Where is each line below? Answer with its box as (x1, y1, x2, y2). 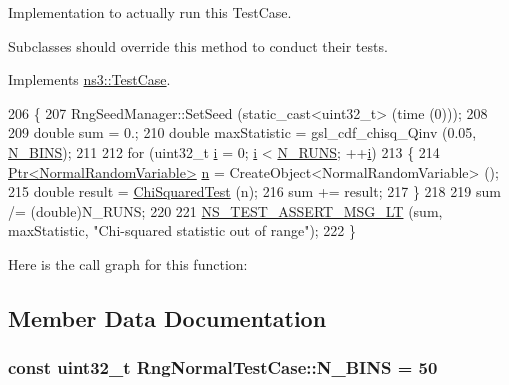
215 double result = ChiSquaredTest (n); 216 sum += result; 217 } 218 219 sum (8, 181, 501, 202)
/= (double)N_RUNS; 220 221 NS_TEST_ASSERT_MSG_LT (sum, (8, 200, 443, 221)
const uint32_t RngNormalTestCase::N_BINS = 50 (8, 355, 438, 380)
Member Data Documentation (8, 302, 327, 333)
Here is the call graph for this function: (8, 253, 248, 274)
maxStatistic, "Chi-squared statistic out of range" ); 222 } (8, 220, 357, 241)
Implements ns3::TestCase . (8, 69, 171, 90)
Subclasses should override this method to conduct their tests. (8, 35, 388, 56)
